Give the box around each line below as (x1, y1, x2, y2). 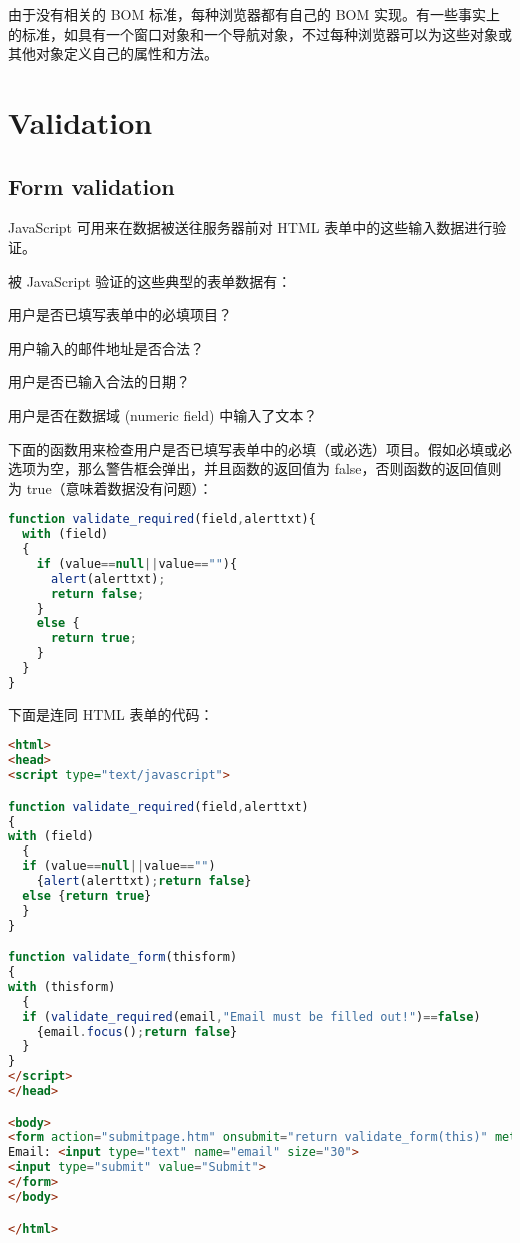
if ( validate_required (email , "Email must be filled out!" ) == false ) (22, 1009, 481, 1024)
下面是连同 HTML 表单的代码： (8, 703, 214, 724)
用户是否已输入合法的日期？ (8, 371, 190, 392)
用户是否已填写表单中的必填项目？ (8, 304, 232, 325)
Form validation (8, 170, 175, 201)
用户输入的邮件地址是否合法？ (8, 337, 204, 358)
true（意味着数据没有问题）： (26, 477, 213, 498)
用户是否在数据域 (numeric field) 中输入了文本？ (8, 404, 318, 425)
